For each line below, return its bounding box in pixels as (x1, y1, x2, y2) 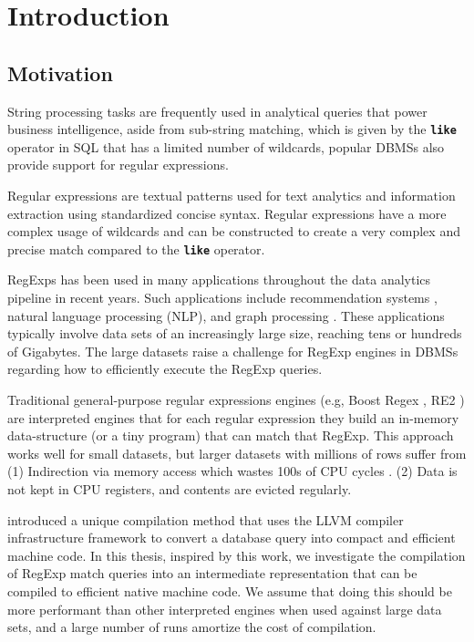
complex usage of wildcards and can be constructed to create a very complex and (7, 222, 460, 241)
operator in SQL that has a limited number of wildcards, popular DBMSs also (7, 137, 445, 156)
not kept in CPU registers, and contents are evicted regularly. (7, 479, 352, 498)
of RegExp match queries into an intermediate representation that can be (7, 564, 417, 583)
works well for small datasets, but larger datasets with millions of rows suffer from (7, 443, 467, 462)
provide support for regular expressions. (7, 155, 229, 174)
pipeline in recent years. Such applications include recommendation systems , (7, 288, 438, 307)
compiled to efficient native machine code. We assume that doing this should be (7, 581, 452, 600)
